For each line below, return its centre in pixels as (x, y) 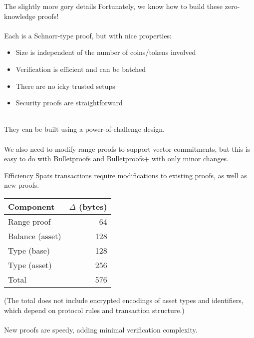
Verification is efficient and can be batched (81, 69)
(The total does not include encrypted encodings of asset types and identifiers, (124, 300)
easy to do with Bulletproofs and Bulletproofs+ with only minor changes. (117, 159)
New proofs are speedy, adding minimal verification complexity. (101, 329)
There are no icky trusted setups (65, 86)
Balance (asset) (35, 236)
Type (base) (29, 250)
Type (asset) (30, 265)
